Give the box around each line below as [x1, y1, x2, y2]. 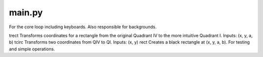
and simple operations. [9, 46, 56, 52]
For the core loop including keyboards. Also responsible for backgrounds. [9, 24, 157, 30]
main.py [9, 7, 43, 18]
